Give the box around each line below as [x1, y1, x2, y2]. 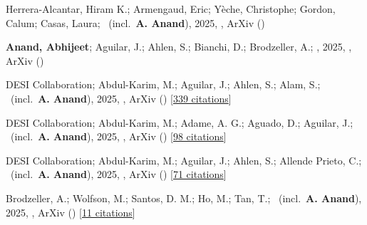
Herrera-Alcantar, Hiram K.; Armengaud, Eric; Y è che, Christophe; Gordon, [6, 1, 336, 16]
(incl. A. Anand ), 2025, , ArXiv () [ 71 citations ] [10, 167, 227, 182]
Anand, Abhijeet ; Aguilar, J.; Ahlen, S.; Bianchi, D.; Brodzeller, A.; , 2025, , [6, 39, 352, 54]
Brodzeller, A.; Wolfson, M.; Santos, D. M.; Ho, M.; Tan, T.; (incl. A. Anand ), [6, 190, 362, 205]
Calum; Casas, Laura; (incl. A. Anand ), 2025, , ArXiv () [6, 15, 265, 30]
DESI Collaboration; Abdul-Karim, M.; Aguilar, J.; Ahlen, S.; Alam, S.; [6, 77, 321, 92]
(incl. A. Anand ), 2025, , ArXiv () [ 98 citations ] [10, 129, 227, 144]
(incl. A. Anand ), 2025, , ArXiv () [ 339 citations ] [10, 90, 232, 105]
